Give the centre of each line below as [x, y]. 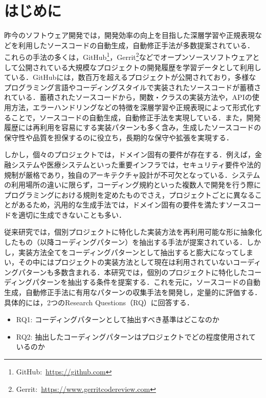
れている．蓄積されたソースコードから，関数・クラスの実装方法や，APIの [128, 97]
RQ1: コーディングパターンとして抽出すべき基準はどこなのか [118, 319]
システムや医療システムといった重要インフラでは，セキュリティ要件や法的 [136, 164]
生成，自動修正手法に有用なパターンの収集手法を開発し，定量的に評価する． [133, 292]
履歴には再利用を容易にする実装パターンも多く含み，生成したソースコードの [133, 127]
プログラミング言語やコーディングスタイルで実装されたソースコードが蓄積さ [133, 87]
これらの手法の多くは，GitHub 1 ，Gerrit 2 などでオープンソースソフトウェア [128, 56]
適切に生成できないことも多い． [72, 214]
